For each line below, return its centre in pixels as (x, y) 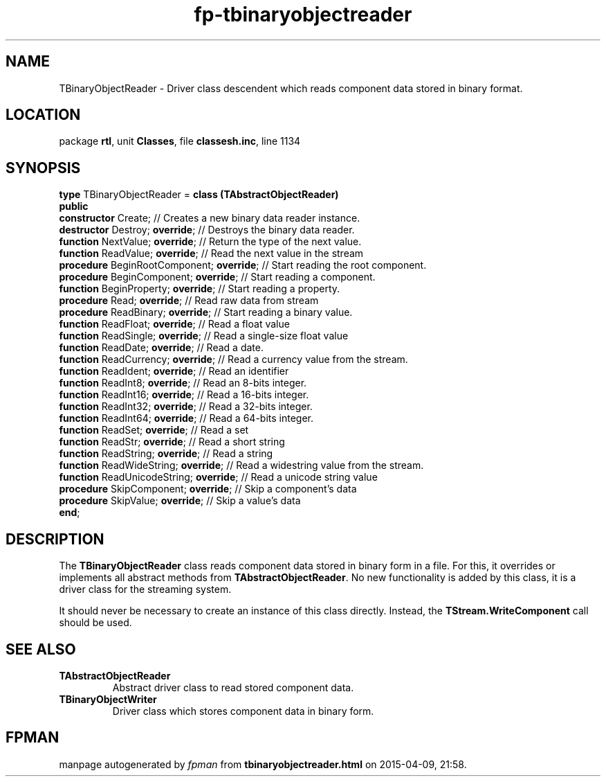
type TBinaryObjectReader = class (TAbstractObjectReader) (199, 195)
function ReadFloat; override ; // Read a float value (174, 324)
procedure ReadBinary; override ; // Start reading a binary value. (206, 312)
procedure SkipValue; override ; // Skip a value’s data (180, 501)
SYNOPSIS (43, 168)
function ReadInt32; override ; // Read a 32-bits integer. (186, 407)
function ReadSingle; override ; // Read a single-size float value (204, 336)
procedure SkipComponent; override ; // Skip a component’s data (208, 489)
